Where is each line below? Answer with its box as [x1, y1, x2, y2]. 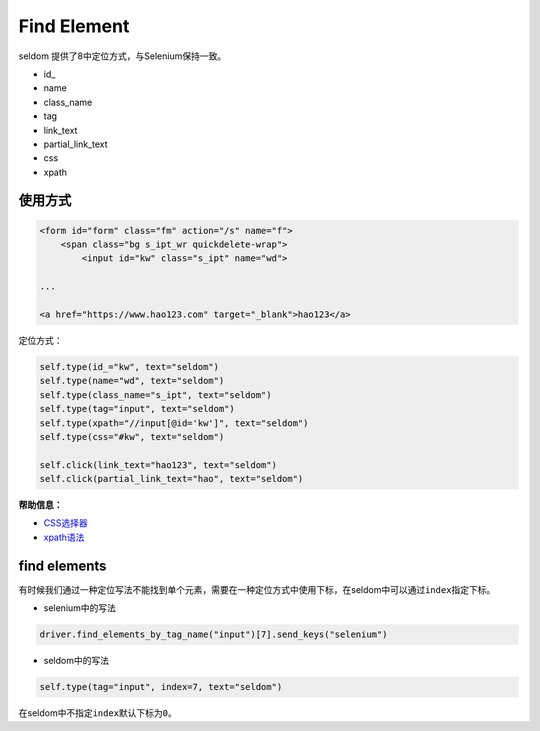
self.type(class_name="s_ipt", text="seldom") [39, 389, 272, 400]
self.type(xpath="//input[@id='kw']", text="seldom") [39, 417, 309, 429]
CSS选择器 [43, 517, 89, 529]
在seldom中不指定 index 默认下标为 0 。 [18, 707, 177, 719]
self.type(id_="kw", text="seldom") [39, 361, 220, 372]
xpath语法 [43, 531, 85, 543]
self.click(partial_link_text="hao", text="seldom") [39, 473, 304, 485]
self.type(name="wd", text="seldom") [39, 375, 225, 387]
